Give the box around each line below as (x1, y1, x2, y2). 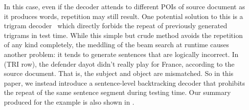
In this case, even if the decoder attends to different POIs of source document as (4, 1, 245, 11)
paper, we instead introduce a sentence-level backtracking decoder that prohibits (4, 77, 245, 88)
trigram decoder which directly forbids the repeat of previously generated (4, 20, 227, 31)
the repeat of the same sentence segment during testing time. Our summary (4, 87, 231, 97)
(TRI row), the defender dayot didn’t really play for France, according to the (4, 58, 235, 69)
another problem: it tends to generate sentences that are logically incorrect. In (4, 49, 239, 59)
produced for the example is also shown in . (4, 96, 135, 107)
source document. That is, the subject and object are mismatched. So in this (4, 68, 234, 78)
